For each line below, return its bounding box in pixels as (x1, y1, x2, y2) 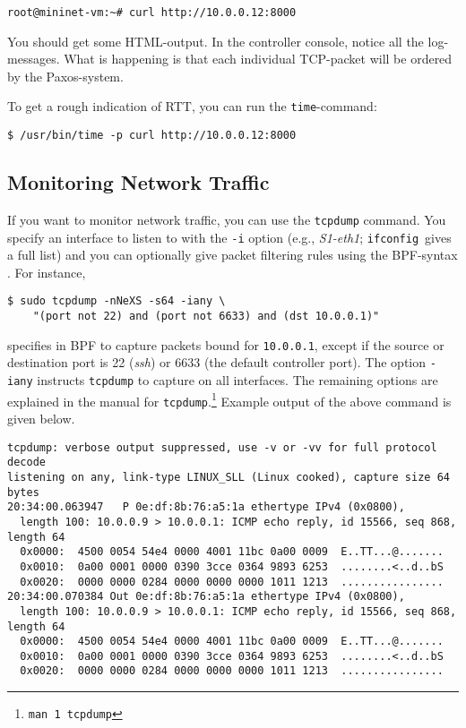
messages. (7, 49, 60, 68)
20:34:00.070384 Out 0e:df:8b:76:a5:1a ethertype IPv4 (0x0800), (7, 590, 405, 604)
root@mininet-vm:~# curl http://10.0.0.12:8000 (7, 6, 297, 19)
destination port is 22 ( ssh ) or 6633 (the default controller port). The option (7, 353, 427, 372)
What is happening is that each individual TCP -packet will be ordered (64, 49, 453, 68)
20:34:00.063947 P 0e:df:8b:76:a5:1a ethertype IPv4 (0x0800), (7, 501, 405, 514)
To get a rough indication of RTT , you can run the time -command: (7, 97, 377, 116)
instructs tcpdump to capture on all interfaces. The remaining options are (37, 371, 438, 390)
